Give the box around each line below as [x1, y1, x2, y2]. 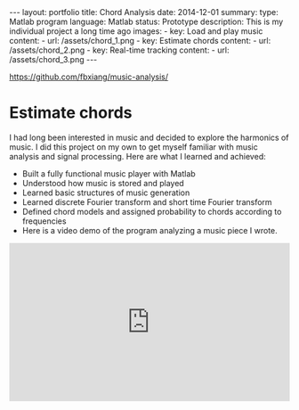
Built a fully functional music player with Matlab [21, 168, 196, 179]
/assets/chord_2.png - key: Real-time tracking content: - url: [9, 45, 230, 55]
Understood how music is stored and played [21, 177, 184, 188]
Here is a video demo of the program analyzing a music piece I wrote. [21, 225, 278, 235]
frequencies [21, 216, 67, 226]
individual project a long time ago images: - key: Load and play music [9, 26, 263, 37]
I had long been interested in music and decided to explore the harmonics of [9, 132, 289, 143]
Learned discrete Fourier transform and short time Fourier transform [21, 196, 273, 207]
